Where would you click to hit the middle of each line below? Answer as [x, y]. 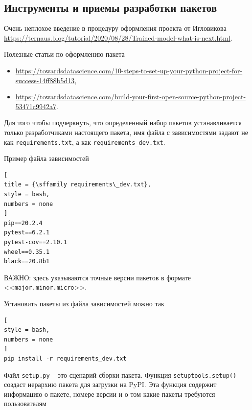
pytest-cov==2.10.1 [35, 242]
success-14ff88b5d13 [45, 80]
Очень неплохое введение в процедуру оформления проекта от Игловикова [115, 28]
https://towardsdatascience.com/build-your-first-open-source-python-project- [131, 97]
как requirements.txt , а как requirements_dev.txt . [85, 142]
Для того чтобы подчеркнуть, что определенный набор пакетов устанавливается [123, 123]
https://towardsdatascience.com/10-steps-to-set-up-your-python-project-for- [129, 70]
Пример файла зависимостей [46, 158]
